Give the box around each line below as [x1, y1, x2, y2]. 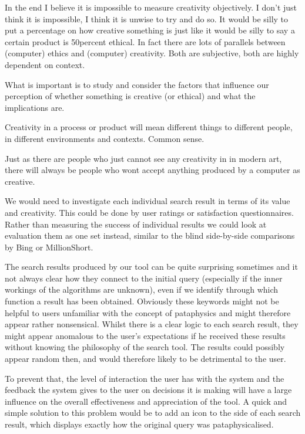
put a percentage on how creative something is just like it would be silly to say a [5, 24, 295, 36]
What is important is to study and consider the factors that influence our [5, 78, 269, 90]
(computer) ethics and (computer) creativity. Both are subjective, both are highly [5, 47, 299, 59]
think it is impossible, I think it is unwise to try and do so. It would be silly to [5, 12, 289, 25]
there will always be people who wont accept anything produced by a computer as [5, 164, 300, 176]
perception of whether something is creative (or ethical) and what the [5, 90, 256, 102]
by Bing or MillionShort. [5, 240, 93, 253]
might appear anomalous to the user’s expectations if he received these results [5, 329, 286, 341]
